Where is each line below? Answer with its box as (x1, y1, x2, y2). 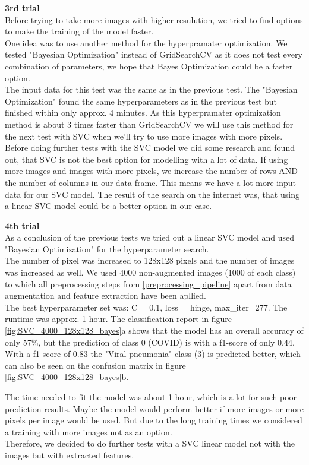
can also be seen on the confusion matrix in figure (5, 359, 186, 371)
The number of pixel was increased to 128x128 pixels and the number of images (5, 254, 295, 267)
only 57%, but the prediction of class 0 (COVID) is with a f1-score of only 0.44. (5, 336, 295, 348)
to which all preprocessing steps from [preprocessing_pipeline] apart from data (5, 277, 292, 290)
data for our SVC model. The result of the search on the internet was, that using (5, 188, 299, 200)
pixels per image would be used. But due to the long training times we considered (5, 414, 302, 426)
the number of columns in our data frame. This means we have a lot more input (5, 176, 296, 188)
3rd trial (5, 2, 40, 14)
